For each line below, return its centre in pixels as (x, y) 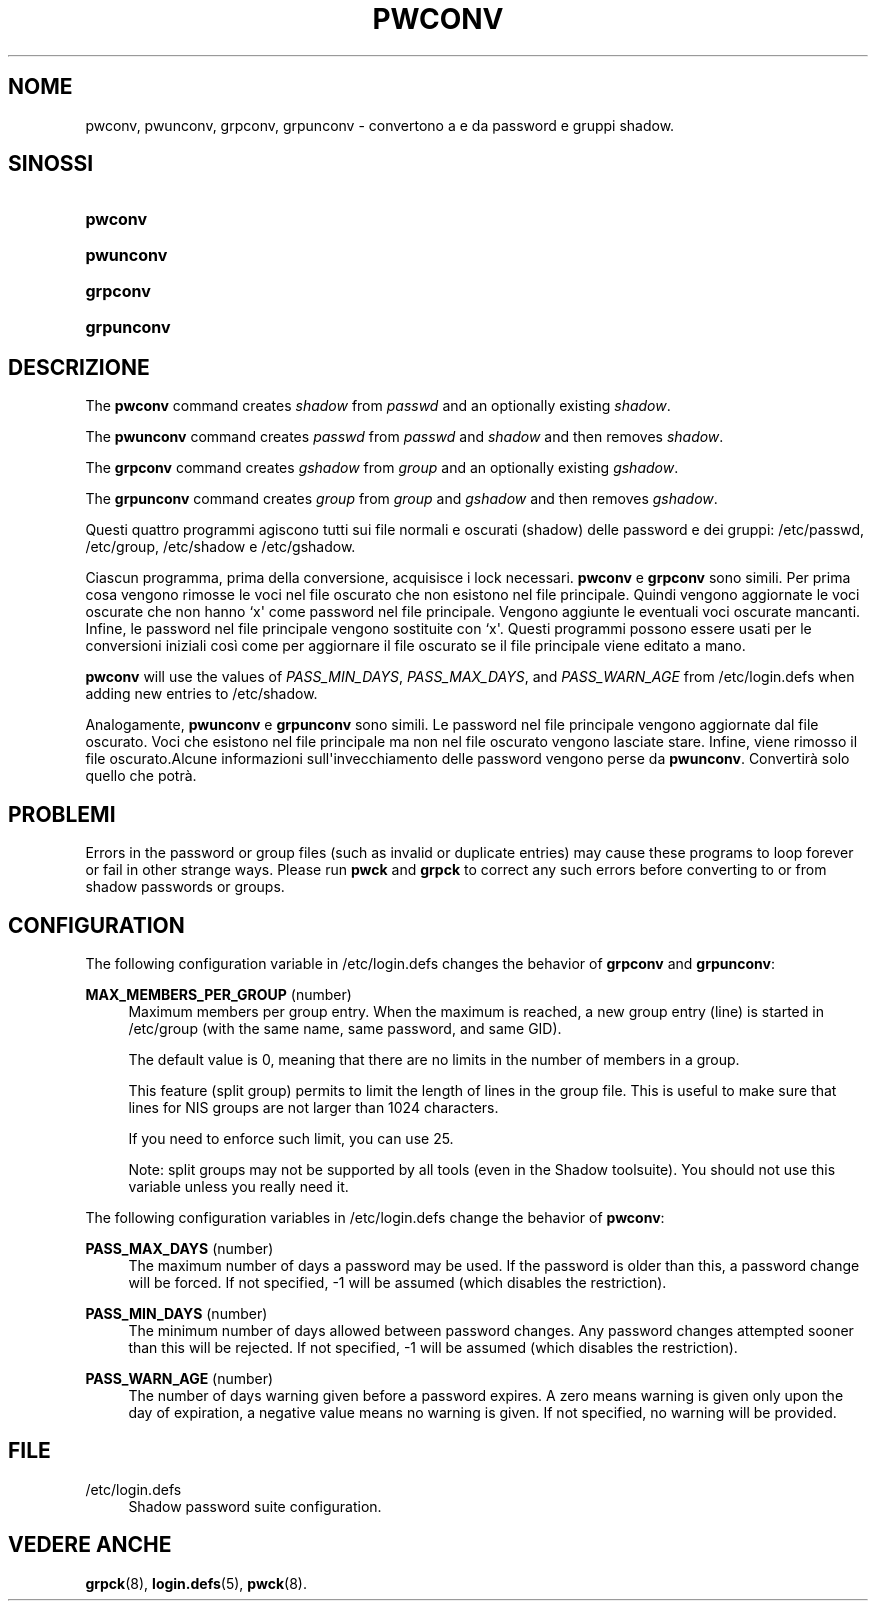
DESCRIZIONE (79, 367)
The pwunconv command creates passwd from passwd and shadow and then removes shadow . (404, 437)
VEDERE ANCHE (90, 1545)
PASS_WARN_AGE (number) (179, 1378)
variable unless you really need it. (238, 1186)
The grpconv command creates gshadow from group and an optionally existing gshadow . (382, 468)
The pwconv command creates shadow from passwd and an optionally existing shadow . (378, 406)
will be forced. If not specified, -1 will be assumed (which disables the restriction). (397, 1282)
